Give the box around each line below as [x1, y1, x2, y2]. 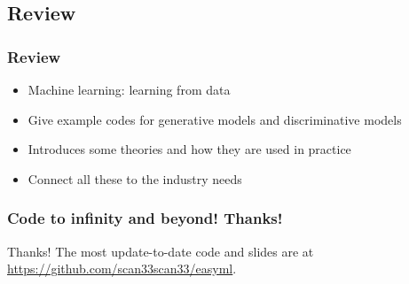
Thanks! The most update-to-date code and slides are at [7, 242, 314, 260]
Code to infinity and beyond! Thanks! [7, 207, 283, 229]
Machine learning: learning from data [28, 81, 231, 98]
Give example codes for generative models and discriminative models [28, 110, 402, 128]
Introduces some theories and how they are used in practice [28, 140, 351, 158]
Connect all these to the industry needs [28, 169, 242, 188]
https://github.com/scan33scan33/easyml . [7, 259, 237, 278]
